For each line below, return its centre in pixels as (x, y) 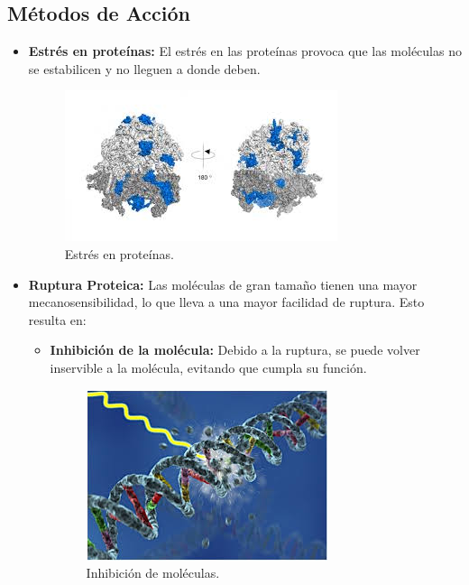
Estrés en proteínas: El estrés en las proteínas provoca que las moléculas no (245, 51)
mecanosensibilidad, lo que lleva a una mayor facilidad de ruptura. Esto (226, 302)
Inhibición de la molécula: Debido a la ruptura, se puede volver (235, 350)
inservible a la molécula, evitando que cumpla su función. (208, 367)
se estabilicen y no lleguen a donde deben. (144, 68)
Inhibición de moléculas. (153, 573)
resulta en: (57, 319)
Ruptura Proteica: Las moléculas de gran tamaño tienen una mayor (223, 284)
